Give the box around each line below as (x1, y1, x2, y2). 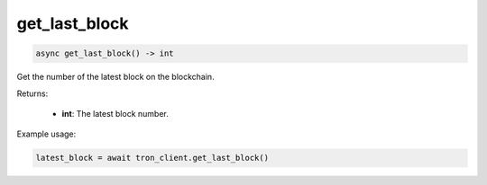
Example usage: (16, 128, 77, 139)
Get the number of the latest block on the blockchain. (16, 72, 216, 83)
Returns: (16, 88, 49, 99)
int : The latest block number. (61, 108, 169, 119)
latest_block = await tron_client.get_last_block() (35, 153, 270, 163)
